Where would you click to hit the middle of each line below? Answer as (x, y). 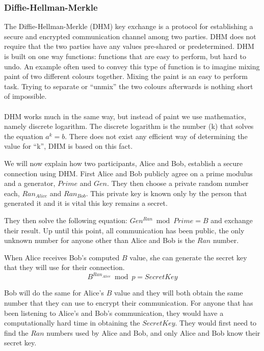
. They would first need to (216, 323)
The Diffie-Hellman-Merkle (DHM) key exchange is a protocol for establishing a (129, 26)
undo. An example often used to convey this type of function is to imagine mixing (132, 66)
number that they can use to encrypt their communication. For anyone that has (129, 302)
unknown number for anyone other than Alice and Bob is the (100, 240)
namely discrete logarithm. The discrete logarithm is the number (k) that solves (129, 126)
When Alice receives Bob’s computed (62, 257)
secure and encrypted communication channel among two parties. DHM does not (130, 36)
